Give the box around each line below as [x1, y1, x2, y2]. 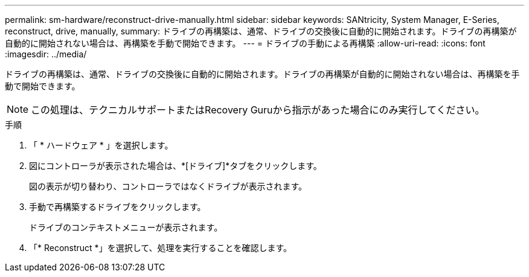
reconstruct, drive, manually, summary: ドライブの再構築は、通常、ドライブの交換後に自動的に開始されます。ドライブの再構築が [5, 26, 517, 36]
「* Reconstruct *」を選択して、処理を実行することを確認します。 [29, 243, 292, 253]
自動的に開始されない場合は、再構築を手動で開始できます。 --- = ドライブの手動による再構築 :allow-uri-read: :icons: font [5, 38, 486, 48]
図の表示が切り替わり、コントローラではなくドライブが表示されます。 [29, 181, 307, 191]
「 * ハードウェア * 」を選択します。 [29, 140, 173, 150]
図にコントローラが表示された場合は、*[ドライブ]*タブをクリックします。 [29, 161, 322, 171]
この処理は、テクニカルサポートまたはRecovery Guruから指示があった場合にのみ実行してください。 [31, 104, 485, 116]
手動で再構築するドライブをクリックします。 [29, 202, 206, 212]
